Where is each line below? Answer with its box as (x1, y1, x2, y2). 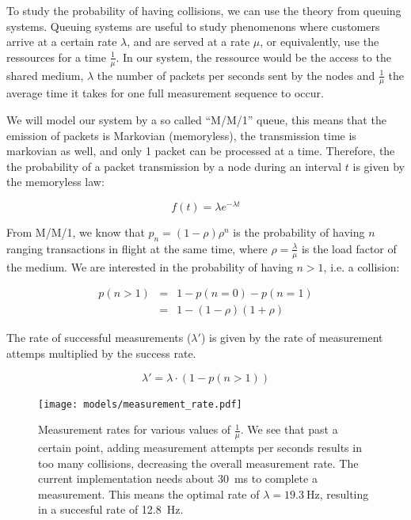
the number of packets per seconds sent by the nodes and (97, 66, 375, 83)
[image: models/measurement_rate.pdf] (38, 398, 242, 410)
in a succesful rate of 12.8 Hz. (38, 501, 184, 518)
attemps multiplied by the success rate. (6, 344, 196, 361)
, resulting (319, 485, 369, 502)
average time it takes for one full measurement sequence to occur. (6, 85, 324, 101)
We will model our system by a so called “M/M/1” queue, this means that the (6, 112, 386, 128)
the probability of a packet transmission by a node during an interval (6, 158, 342, 174)
